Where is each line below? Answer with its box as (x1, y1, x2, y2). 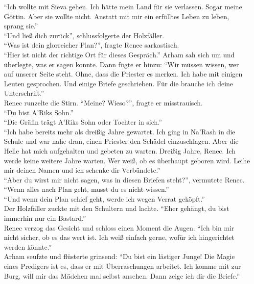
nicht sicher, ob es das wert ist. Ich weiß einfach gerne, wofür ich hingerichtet (4, 232, 235, 242)
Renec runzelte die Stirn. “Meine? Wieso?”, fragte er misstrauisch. (4, 97, 203, 107)
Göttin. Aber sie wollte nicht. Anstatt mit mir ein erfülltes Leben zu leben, (4, 11, 229, 21)
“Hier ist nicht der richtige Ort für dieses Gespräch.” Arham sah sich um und (4, 49, 235, 59)
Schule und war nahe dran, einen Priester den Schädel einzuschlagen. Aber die (4, 136, 239, 146)
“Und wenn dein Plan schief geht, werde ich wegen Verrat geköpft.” (4, 193, 205, 204)
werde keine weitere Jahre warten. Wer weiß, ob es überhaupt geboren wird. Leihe (4, 155, 250, 165)
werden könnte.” (4, 241, 52, 252)
